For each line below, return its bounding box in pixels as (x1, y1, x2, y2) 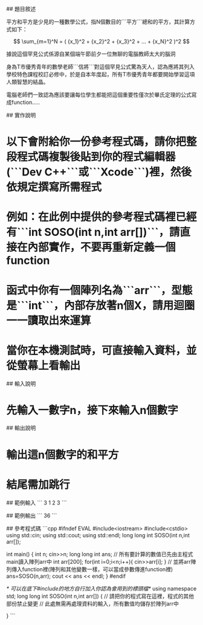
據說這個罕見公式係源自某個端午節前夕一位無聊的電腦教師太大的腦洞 (6, 50, 176, 57)
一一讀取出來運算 (6, 313, 92, 327)
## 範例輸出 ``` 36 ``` (6, 512, 57, 519)
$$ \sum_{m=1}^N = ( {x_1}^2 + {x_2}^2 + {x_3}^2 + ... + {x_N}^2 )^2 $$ (13, 38, 190, 45)
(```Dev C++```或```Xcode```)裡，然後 (6, 165, 192, 179)
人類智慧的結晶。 (6, 78, 49, 85)
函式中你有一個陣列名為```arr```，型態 (6, 283, 193, 297)
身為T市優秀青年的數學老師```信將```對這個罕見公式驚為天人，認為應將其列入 (6, 63, 195, 70)
